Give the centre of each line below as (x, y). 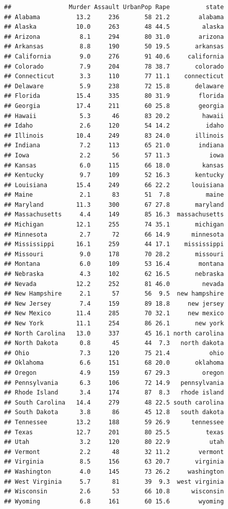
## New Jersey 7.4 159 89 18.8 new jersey (114, 303)
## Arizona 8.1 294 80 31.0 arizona (114, 37)
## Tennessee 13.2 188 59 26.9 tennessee (114, 422)
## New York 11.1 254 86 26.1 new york (114, 323)
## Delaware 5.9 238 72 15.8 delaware (114, 86)
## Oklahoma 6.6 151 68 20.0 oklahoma (114, 363)
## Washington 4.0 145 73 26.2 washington (114, 471)
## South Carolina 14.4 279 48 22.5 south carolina (114, 402)
